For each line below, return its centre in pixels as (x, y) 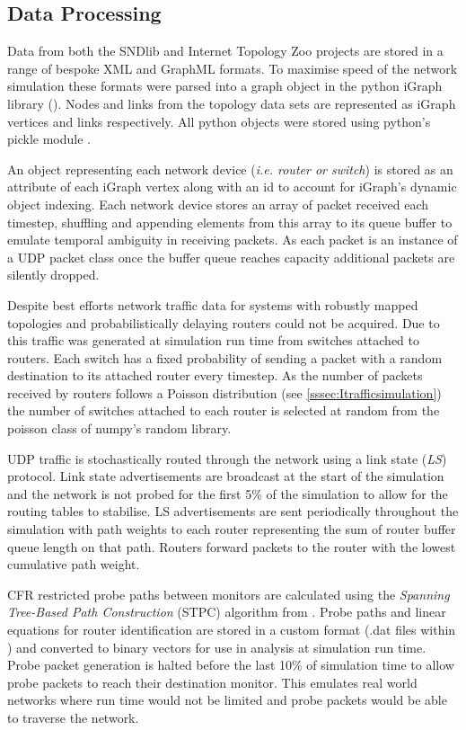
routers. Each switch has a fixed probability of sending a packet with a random (225, 357)
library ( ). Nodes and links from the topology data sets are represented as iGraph (232, 103)
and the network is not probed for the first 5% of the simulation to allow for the (228, 493)
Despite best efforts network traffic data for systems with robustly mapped (213, 304)
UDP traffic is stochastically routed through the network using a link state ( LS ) (227, 458)
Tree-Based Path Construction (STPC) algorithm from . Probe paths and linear (227, 612)
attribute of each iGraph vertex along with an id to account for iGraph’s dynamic (232, 187)
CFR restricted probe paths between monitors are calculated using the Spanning (229, 594)
